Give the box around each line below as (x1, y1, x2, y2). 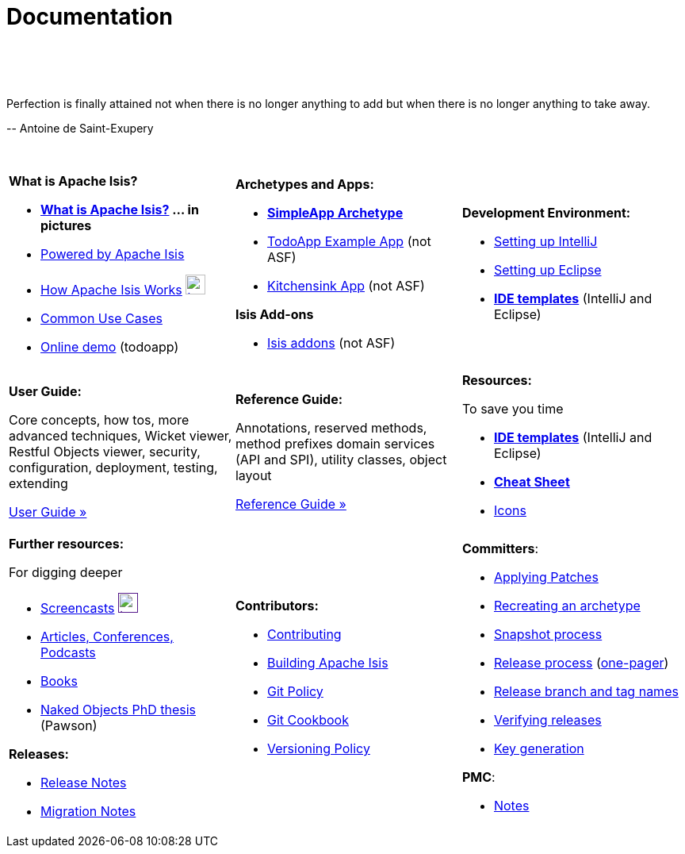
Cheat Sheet (493, 473, 570, 490)
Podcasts (40, 644, 96, 660)
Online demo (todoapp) (40, 338, 179, 355)
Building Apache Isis (266, 655, 388, 671)
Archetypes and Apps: (235, 176, 374, 193)
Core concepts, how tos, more (9, 411, 189, 428)
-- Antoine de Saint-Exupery (6, 121, 154, 135)
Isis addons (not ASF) (266, 335, 396, 352)
